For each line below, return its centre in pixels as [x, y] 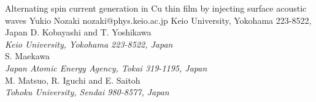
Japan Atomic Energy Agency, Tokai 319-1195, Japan [106, 67]
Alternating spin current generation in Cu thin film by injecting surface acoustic [156, 8]
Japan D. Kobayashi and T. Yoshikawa [78, 32]
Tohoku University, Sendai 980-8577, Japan [87, 92]
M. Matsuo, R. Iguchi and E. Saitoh [73, 80]
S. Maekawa [28, 56]
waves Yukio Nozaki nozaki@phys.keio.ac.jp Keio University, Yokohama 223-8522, [158, 20]
